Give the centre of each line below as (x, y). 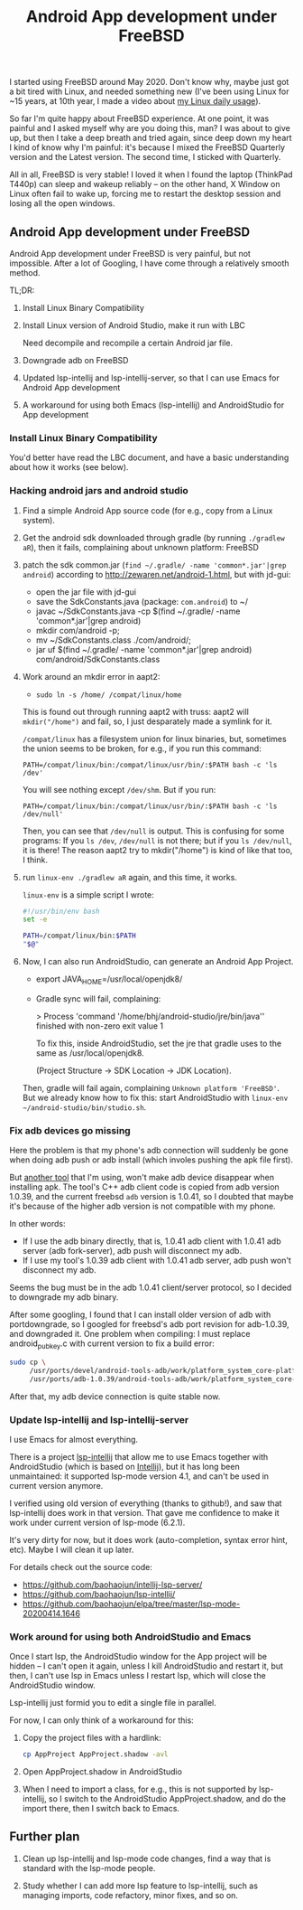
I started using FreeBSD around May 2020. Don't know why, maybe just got (149, 82)
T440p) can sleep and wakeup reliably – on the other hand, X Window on (145, 184)
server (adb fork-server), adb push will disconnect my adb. (132, 1251)
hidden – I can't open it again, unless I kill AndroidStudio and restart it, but (147, 1666)
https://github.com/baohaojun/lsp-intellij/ (99, 1594)
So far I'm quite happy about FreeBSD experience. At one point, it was (139, 118)
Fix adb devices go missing (70, 1130)
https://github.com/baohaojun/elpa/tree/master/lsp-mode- (131, 1604)
